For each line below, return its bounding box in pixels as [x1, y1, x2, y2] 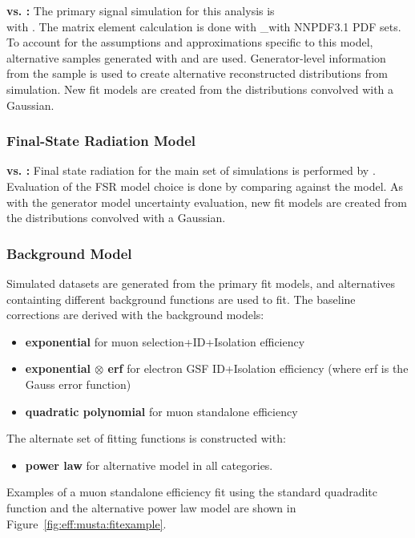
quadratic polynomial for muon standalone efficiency [25, 402, 298, 419]
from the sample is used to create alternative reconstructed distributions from [6, 65, 388, 82]
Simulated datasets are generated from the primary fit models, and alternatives [6, 274, 396, 291]
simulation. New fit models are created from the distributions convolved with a [6, 80, 394, 97]
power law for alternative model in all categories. [25, 456, 273, 473]
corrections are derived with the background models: [6, 306, 264, 323]
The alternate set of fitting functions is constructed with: [6, 430, 286, 447]
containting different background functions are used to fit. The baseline [6, 290, 356, 307]
